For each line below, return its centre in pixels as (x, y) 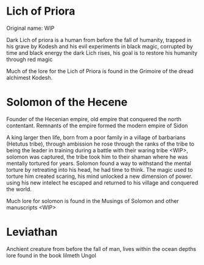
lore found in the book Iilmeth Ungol (51, 255)
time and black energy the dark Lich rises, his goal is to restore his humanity (102, 52)
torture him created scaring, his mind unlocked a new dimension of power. (100, 176)
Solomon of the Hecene (67, 102)
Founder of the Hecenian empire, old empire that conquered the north (94, 119)
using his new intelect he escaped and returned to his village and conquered (102, 182)
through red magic (30, 59)
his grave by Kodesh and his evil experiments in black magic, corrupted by (100, 46)
